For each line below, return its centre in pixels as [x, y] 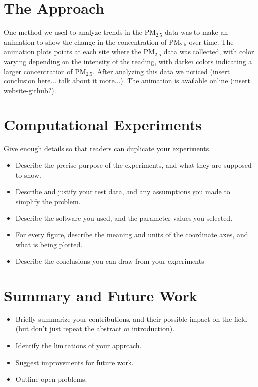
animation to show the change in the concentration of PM [92, 41]
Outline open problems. [51, 379]
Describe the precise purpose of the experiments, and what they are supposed [133, 165]
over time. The [211, 41]
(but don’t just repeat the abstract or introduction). [95, 329]
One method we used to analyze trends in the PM [80, 32]
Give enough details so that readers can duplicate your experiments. [108, 148]
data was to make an [196, 32]
